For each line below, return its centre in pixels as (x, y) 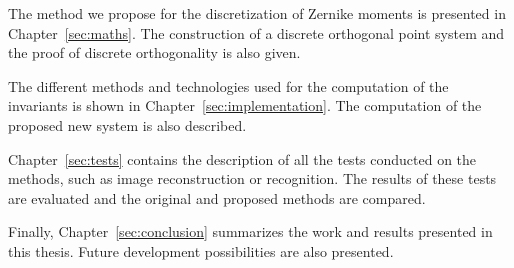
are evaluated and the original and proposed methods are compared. (217, 197)
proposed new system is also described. (127, 124)
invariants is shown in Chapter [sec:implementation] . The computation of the (245, 105)
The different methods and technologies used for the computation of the (228, 85)
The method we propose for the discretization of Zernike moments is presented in (257, 13)
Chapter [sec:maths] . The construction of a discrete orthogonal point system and (256, 32)
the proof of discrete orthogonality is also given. (154, 52)
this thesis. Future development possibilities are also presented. (201, 250)
